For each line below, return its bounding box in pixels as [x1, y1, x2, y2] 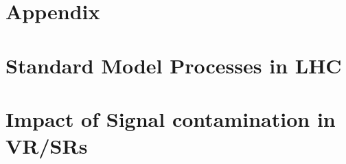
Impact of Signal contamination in [5, 104, 336, 132]
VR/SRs [5, 132, 88, 160]
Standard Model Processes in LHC [5, 51, 342, 79]
